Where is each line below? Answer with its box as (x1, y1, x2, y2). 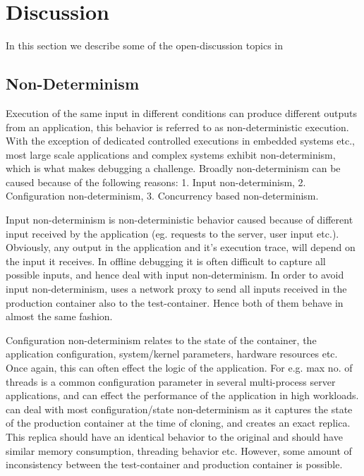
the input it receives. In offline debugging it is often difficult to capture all (6, 253, 326, 268)
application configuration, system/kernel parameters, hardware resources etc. (6, 346, 338, 361)
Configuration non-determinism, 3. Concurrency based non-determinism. (6, 188, 319, 203)
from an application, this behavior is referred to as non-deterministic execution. (6, 119, 349, 134)
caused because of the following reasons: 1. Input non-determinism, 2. (6, 174, 306, 189)
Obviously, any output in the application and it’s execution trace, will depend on (6, 240, 356, 255)
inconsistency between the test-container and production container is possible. (6, 457, 343, 472)
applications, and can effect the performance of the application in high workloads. (6, 388, 359, 403)
